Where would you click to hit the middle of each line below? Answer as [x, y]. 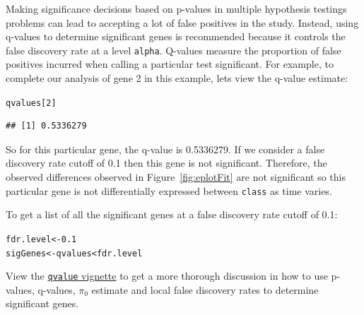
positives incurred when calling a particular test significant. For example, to [170, 64]
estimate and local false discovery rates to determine [205, 289]
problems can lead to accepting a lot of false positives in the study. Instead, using [182, 22]
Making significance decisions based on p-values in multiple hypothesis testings [176, 8]
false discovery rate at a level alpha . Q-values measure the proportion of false [174, 50]
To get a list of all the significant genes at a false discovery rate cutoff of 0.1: [172, 214]
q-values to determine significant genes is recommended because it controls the [176, 36]
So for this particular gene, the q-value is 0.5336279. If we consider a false [165, 149]
